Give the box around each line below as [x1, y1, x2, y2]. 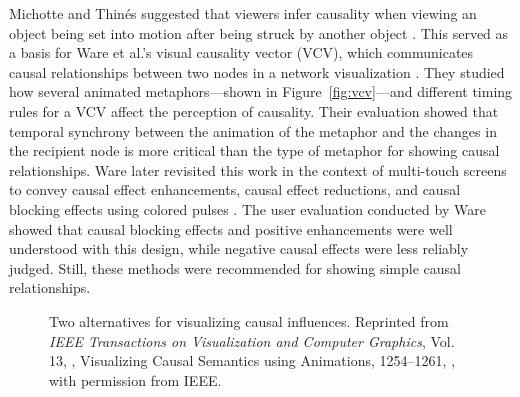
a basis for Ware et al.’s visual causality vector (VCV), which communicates [9, 42, 474, 63]
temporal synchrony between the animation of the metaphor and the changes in [9, 120, 497, 141]
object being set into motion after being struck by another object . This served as [9, 22, 509, 43]
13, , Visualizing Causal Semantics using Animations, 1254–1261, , [49, 350, 456, 371]
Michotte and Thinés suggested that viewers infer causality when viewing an [9, 3, 477, 23]
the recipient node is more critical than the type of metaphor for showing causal [9, 140, 500, 161]
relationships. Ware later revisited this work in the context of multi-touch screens [9, 159, 507, 180]
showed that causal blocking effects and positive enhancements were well [9, 218, 453, 239]
